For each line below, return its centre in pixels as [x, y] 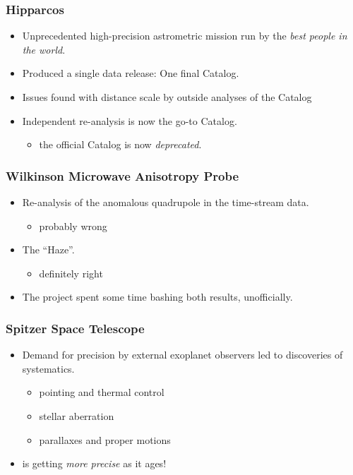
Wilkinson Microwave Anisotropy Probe [122, 175]
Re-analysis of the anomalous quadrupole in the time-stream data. [166, 202]
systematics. [48, 368]
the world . [44, 49]
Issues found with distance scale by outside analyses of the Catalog [167, 97]
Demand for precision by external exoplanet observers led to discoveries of [183, 355]
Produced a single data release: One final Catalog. [131, 73]
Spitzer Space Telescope [75, 328]
